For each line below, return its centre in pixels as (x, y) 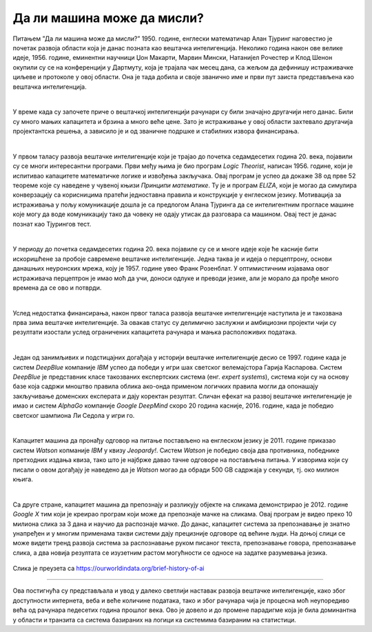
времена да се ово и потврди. (57, 287)
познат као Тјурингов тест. (52, 224)
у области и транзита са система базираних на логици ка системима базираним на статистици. (154, 620)
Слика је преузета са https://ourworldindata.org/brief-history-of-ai (108, 569)
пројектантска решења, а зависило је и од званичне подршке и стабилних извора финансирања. (156, 131)
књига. (23, 479)
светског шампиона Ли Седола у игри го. (74, 415)
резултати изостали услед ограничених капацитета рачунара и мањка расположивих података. (155, 332)
